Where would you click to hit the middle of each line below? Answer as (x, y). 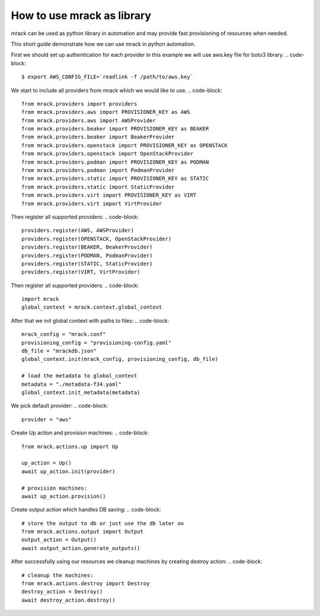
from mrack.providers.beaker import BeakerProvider (98, 137)
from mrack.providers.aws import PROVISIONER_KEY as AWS (106, 112)
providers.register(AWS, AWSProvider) (78, 231)
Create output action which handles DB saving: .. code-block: (86, 510)
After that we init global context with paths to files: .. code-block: (90, 320)
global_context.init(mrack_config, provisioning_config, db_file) (120, 359)
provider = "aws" (47, 419)
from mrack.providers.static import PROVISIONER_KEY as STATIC (115, 179)
